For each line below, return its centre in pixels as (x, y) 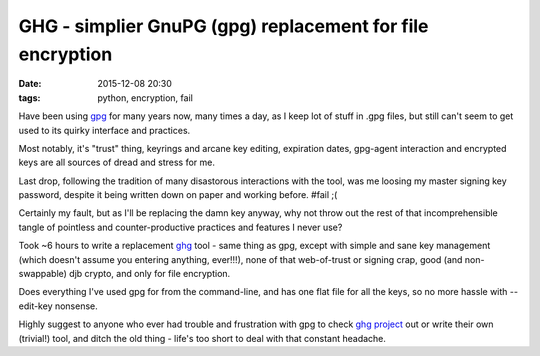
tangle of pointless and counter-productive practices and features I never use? (180, 227)
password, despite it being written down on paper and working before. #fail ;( (178, 195)
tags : (29, 97)
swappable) (42, 274)
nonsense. (76, 306)
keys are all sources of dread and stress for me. (116, 162)
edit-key (35, 306)
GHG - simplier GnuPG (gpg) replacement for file (223, 26)
